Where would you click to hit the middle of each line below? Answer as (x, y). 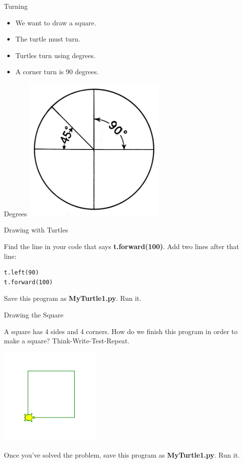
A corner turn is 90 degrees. (57, 72)
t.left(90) (21, 273)
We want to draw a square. (56, 22)
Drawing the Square (34, 314)
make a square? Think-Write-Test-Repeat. (67, 341)
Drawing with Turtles (36, 230)
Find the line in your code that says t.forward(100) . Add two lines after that (122, 246)
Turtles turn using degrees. (55, 55)
